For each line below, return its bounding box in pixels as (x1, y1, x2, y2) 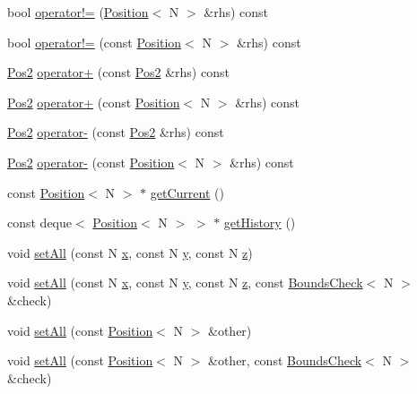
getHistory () (223, 213, 296, 232)
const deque (7, 213, 73, 232)
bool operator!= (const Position (7, 32, 182, 51)
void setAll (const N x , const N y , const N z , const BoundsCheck (7, 273, 363, 292)
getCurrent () (150, 183, 224, 201)
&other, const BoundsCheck (208, 351, 362, 370)
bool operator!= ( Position (7, 3, 149, 21)
